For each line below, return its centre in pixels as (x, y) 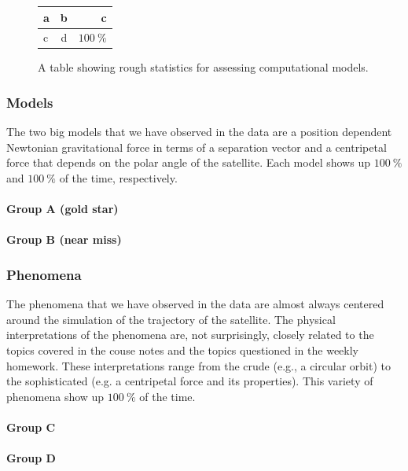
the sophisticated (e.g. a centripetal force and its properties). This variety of (190, 381)
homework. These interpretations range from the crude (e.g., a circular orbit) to (198, 365)
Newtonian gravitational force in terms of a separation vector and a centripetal (197, 147)
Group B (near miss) (64, 239)
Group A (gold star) (62, 209)
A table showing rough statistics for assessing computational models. (203, 67)
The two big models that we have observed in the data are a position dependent (199, 132)
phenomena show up (55, 396)
